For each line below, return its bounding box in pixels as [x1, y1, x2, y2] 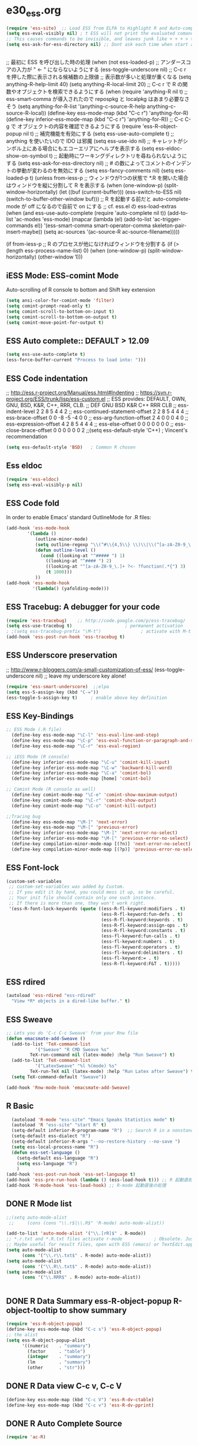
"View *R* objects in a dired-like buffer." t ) [11, 998, 131, 1004]
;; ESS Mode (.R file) [6, 727, 62, 732]
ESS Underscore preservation [6, 650, 118, 660]
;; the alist [6, 1332, 38, 1337]
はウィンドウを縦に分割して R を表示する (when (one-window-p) [6, 182, 163, 189]
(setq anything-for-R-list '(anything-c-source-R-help [17, 103, 146, 110]
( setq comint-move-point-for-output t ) [6, 319, 104, 325]
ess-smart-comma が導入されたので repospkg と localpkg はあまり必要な [6, 96, 184, 103]
